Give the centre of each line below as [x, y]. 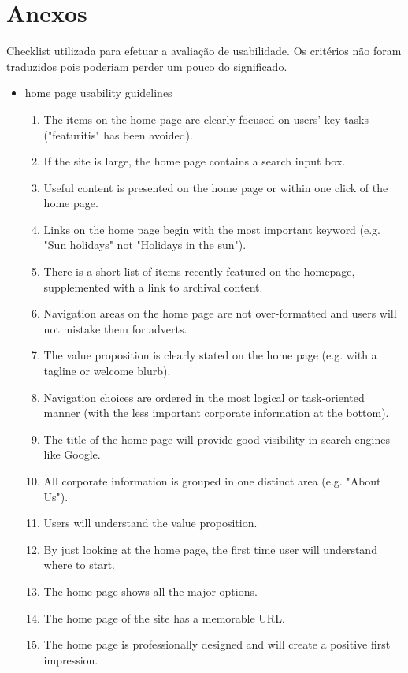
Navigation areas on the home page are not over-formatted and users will [220, 313]
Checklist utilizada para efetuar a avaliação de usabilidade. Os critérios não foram [204, 51]
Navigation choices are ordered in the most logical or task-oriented [204, 397]
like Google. [72, 454]
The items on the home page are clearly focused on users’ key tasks [206, 119]
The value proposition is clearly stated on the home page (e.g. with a [210, 355]
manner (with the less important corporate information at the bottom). [216, 413]
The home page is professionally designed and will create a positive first [217, 644]
